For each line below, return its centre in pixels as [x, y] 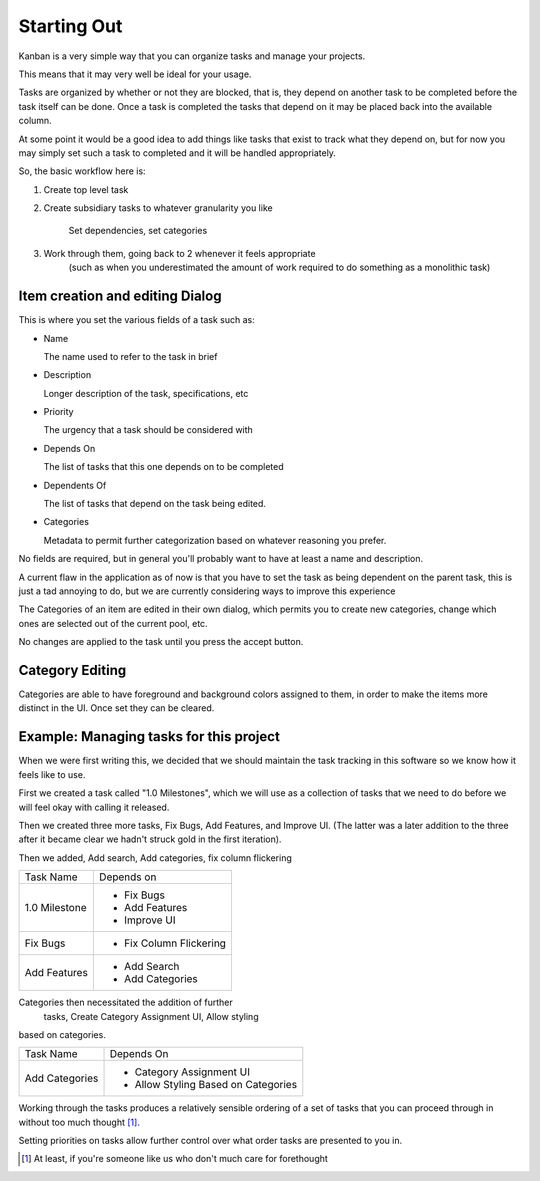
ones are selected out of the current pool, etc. [113, 623]
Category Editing [72, 670]
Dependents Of [75, 485]
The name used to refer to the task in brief [130, 356]
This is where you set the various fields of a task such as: [136, 320]
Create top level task [86, 189]
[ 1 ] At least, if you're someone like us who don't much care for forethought [175, 1159]
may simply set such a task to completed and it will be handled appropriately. [177, 152]
